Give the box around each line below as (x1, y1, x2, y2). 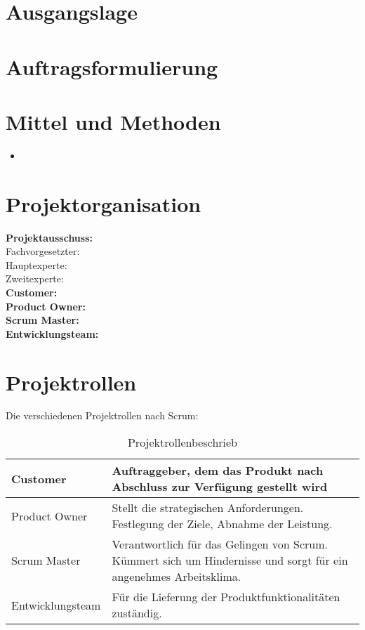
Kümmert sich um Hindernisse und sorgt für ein (112, 552, 348, 569)
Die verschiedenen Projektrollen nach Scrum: (6, 408, 199, 423)
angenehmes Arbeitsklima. (112, 568, 241, 585)
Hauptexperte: (6, 257, 67, 272)
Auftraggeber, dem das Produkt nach (112, 462, 324, 479)
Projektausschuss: (6, 230, 93, 244)
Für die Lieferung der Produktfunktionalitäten (112, 589, 340, 605)
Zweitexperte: (6, 271, 64, 286)
